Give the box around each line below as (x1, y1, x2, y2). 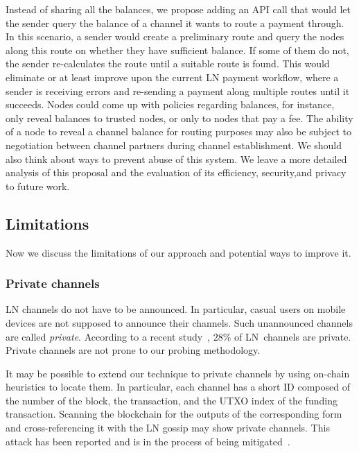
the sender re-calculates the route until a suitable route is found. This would (6, 56, 330, 71)
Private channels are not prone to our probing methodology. (6, 343, 261, 357)
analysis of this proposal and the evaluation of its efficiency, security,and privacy (6, 165, 347, 180)
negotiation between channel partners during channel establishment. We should (6, 137, 342, 152)
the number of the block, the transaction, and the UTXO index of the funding (6, 393, 338, 407)
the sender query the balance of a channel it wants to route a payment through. (6, 15, 344, 30)
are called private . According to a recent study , (6, 329, 211, 343)
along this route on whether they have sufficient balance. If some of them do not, (6, 42, 349, 57)
